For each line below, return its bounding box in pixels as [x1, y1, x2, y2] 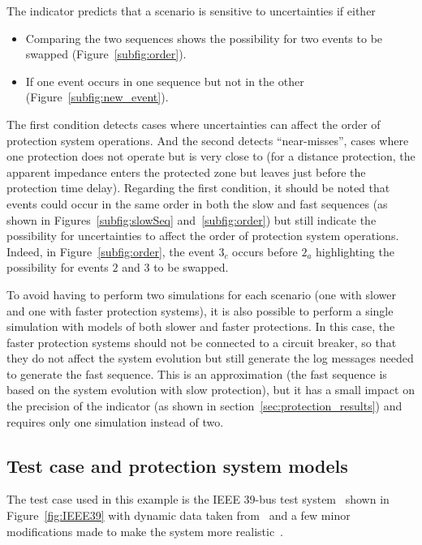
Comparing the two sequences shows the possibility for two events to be [25, 29, 383, 46]
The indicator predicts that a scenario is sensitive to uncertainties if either [6, 2, 376, 19]
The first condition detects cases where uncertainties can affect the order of [6, 115, 381, 132]
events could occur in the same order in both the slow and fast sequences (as [6, 195, 388, 212]
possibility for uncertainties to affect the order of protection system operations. [6, 227, 399, 244]
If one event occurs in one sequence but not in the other [25, 72, 304, 89]
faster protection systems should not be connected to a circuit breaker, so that [6, 333, 397, 350]
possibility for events [6, 259, 109, 276]
